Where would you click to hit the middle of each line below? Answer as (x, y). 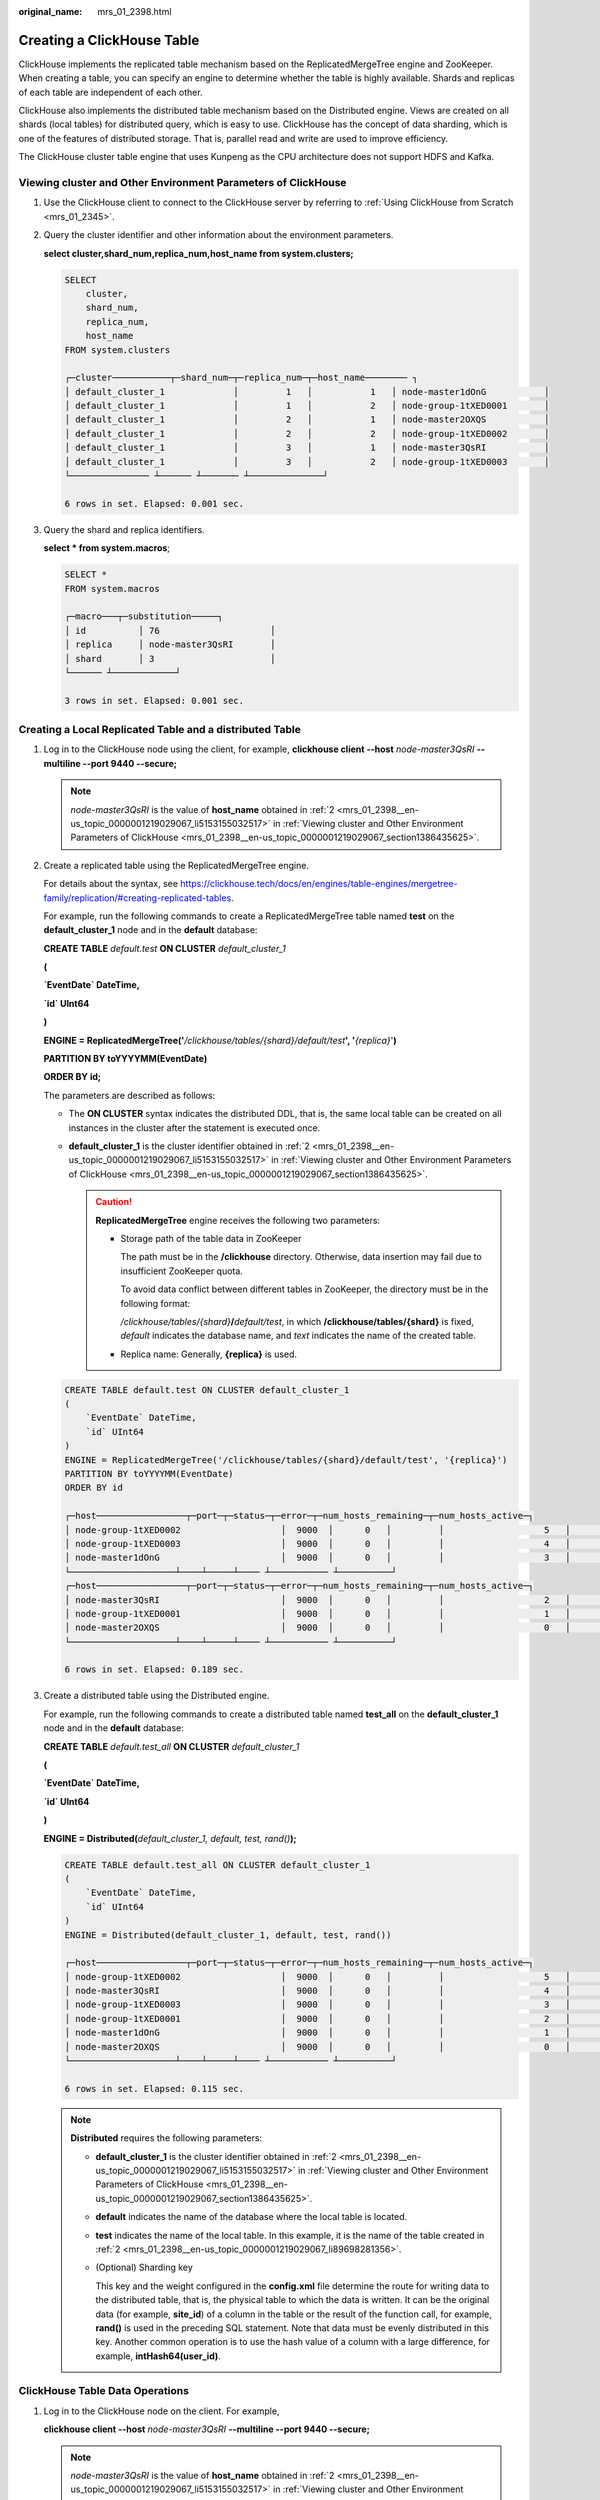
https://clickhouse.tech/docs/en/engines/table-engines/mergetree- (319, 884)
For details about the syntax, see (111, 884)
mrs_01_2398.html (134, 11)
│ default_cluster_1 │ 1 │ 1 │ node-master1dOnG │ (307, 391)
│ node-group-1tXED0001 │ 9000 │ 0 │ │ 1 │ (317, 1613)
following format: (155, 1303)
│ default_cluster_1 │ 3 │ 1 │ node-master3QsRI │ (307, 448)
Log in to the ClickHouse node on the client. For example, (161, 2411)
